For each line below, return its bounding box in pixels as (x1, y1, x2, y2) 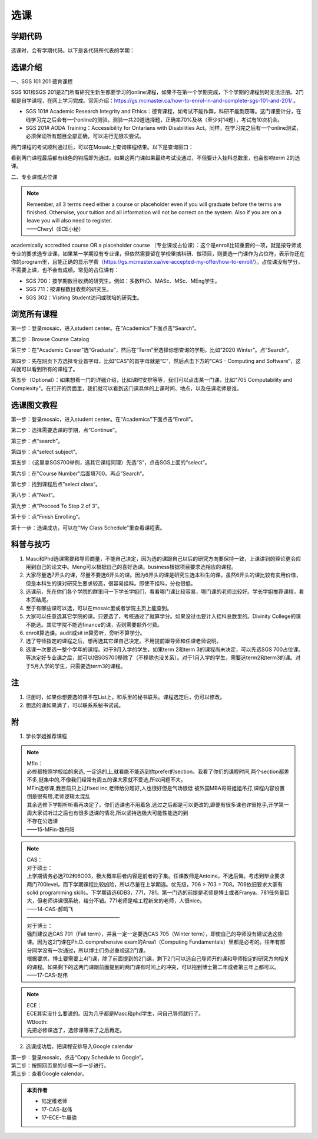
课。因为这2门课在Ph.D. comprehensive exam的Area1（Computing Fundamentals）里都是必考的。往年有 (26, 938, 280, 945)
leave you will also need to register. (26, 217, 112, 224)
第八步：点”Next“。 (11, 492, 58, 499)
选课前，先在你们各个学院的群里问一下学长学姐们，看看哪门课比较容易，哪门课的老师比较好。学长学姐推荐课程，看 (25, 588, 304, 595)
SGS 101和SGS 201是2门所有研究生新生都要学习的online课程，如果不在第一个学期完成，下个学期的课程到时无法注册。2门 (11, 89, 304, 96)
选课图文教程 (11, 400, 58, 410)
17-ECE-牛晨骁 (41, 1114, 77, 1121)
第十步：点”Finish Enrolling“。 (11, 513, 84, 521)
